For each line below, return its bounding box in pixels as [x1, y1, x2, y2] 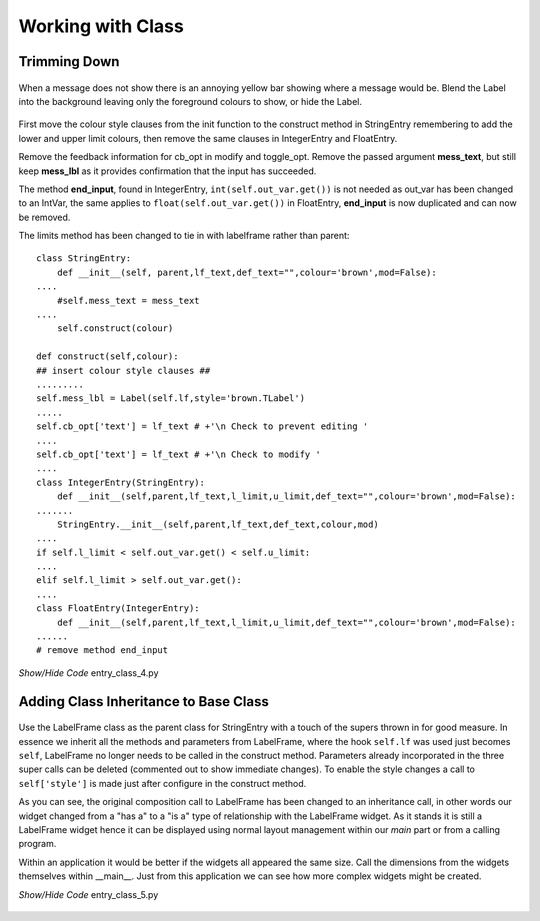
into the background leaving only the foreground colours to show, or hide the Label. [18, 95, 363, 107]
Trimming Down [18, 53, 120, 70]
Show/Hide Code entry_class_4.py [18, 666, 159, 679]
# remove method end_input [36, 645, 169, 656]
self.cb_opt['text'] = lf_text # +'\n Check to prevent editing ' [36, 421, 369, 432]
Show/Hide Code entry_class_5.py [18, 888, 159, 900]
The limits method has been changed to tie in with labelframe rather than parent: [18, 230, 350, 242]
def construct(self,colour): [36, 351, 179, 362]
